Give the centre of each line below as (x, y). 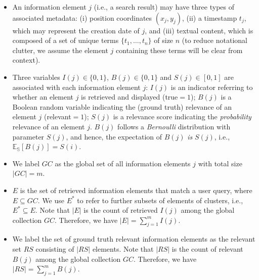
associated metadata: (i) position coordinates (82, 17)
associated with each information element (76, 87)
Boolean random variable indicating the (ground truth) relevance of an (122, 106)
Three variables (36, 77)
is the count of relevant (207, 249)
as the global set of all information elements (123, 163)
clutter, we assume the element (60, 50)
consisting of (55, 249)
